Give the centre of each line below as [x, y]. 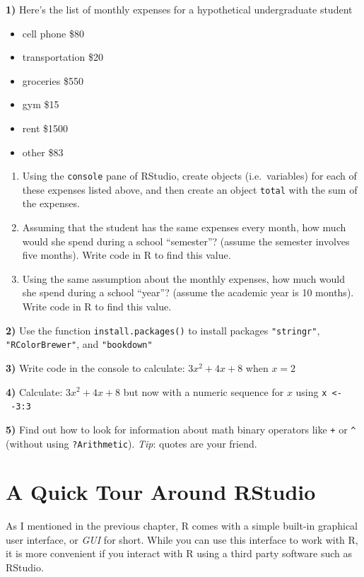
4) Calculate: [34, 391]
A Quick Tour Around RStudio [161, 492]
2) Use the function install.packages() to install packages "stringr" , [163, 330]
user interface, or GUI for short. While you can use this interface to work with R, [182, 539]
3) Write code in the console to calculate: [95, 367]
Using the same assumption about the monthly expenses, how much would [184, 278]
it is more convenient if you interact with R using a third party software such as [179, 553]
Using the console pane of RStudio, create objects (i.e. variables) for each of [189, 176]
